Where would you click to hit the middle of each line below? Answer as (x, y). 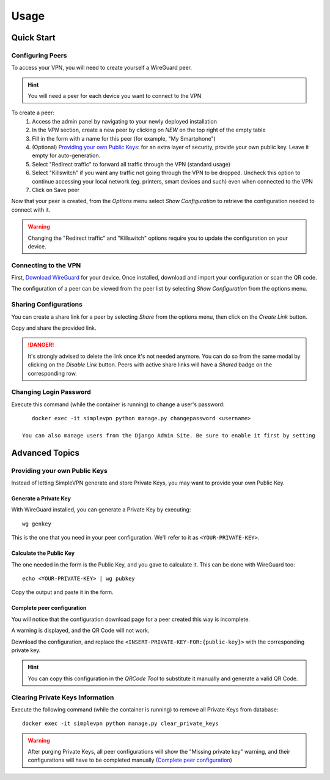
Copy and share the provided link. (54, 328)
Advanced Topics (45, 453)
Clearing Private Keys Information (63, 697)
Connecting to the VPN (46, 265)
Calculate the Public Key (43, 553)
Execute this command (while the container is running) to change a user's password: (118, 404)
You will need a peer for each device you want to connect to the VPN (115, 96)
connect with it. (31, 210)
